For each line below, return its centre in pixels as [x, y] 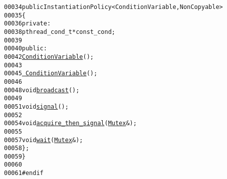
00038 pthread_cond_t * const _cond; [60, 32]
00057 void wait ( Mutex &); [44, 140]
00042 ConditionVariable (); [49, 57]
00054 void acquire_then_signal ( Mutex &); [70, 123]
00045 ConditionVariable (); [51, 74]
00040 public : [26, 49]
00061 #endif [24, 173]
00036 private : [28, 24]
